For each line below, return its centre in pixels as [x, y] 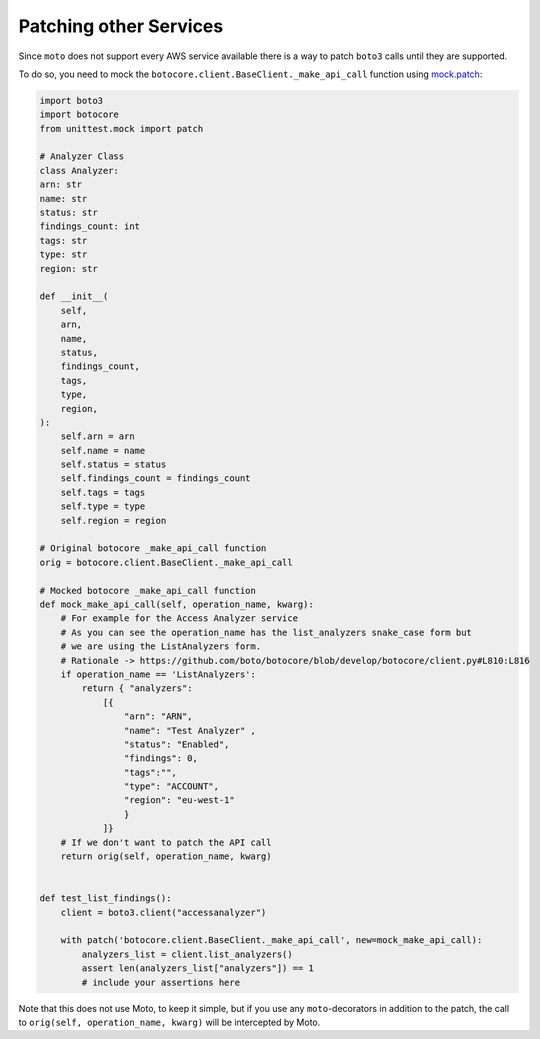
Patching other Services [121, 26]
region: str [69, 268]
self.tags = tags [103, 492]
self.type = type [103, 506]
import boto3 [71, 100]
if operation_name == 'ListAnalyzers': [158, 674]
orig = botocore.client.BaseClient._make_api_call [166, 562]
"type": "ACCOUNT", [171, 786]
